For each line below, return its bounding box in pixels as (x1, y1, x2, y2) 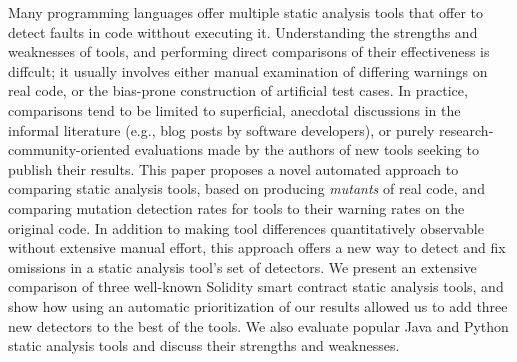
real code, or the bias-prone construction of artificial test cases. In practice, (8, 80, 468, 101)
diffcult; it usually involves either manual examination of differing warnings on (8, 60, 488, 81)
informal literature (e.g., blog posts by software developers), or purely (8, 119, 435, 140)
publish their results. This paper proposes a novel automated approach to (8, 158, 459, 179)
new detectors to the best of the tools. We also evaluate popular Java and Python (8, 315, 509, 336)
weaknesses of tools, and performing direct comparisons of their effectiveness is (8, 41, 490, 62)
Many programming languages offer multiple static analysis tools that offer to (8, 2, 483, 22)
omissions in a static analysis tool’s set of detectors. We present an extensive (8, 256, 477, 277)
